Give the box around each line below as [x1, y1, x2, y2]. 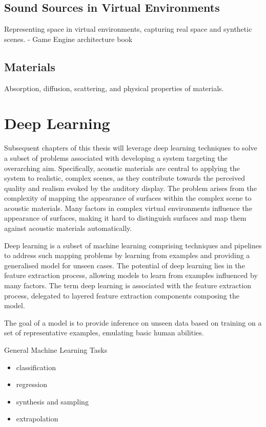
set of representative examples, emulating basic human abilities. [4, 327, 204, 338]
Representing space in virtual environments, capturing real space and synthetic [4, 24, 252, 34]
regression [16, 379, 47, 390]
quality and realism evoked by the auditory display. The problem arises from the [4, 182, 257, 193]
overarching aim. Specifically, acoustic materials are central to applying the [4, 162, 240, 173]
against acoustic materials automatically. [4, 223, 132, 233]
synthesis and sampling [16, 396, 89, 407]
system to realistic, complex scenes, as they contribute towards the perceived [4, 173, 245, 183]
